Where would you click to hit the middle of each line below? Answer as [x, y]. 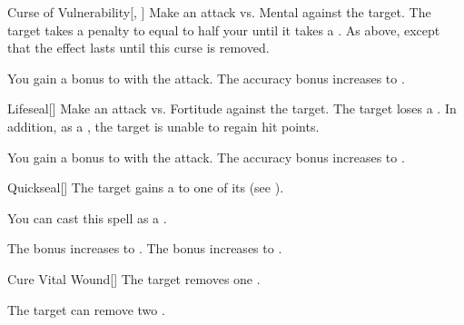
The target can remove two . [86, 309]
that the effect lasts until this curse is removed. [138, 48]
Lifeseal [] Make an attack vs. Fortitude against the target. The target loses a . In [232, 108]
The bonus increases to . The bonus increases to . [145, 248]
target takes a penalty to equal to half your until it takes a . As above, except [224, 30]
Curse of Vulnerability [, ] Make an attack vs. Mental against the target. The [219, 12]
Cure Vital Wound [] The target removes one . [134, 278]
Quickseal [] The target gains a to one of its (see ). [146, 187]
